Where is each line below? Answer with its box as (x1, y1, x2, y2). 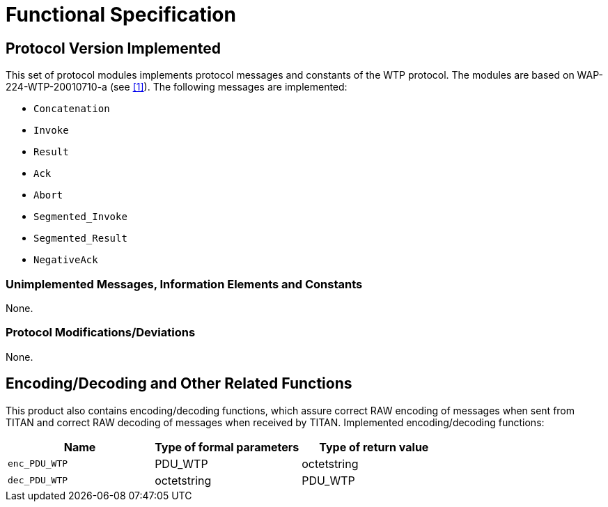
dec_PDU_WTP (8, 475, 68, 486)
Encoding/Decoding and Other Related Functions (6, 375, 352, 393)
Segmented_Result (33, 233, 127, 244)
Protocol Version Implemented (6, 39, 221, 57)
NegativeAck (33, 254, 98, 266)
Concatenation (33, 103, 110, 115)
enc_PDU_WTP (8, 458, 68, 469)
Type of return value (319, 439, 429, 454)
